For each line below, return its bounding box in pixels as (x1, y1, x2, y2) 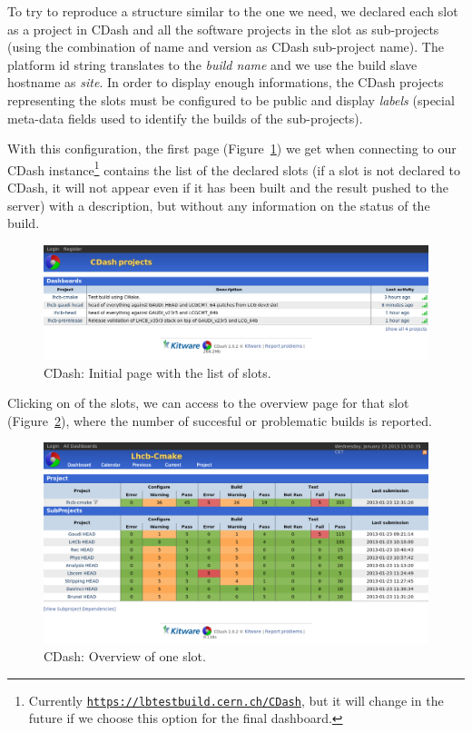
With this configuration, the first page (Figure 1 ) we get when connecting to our (7, 139, 457, 158)
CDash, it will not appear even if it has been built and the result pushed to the (7, 178, 448, 196)
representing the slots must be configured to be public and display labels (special (7, 90, 455, 109)
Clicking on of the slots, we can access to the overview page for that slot (7, 393, 409, 412)
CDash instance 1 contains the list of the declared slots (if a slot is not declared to (7, 157, 461, 179)
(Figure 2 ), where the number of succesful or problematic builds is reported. (7, 411, 432, 430)
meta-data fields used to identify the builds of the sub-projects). (7, 108, 363, 127)
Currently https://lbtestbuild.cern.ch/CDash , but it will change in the (28, 690, 444, 709)
